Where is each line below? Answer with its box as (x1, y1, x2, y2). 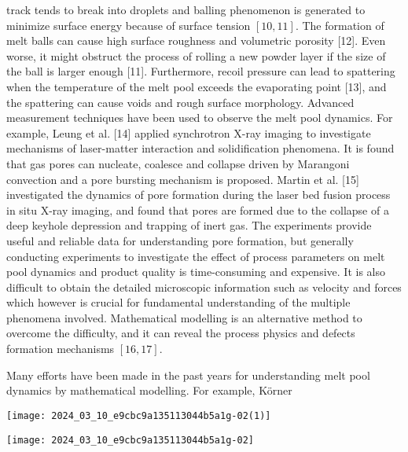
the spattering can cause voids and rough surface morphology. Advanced (6, 94, 355, 110)
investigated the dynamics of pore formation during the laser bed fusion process (6, 186, 391, 203)
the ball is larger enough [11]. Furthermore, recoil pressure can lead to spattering (6, 63, 395, 79)
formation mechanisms (6, 340, 115, 357)
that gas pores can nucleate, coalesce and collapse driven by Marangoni (6, 155, 350, 171)
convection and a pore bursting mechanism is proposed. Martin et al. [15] (6, 171, 359, 187)
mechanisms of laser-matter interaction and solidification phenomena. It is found (6, 140, 395, 156)
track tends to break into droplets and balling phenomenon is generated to (6, 2, 366, 17)
